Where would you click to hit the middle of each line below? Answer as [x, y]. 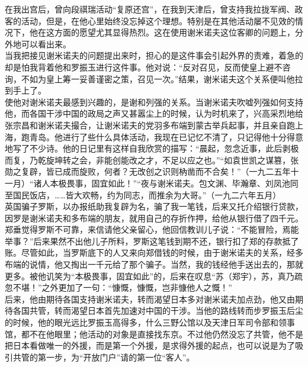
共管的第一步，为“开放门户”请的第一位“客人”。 [104, 357]
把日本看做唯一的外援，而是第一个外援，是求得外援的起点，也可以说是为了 [150, 345]
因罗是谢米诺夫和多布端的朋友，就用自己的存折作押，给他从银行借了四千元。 [154, 218]
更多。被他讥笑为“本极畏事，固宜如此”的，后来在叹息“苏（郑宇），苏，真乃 [150, 276]
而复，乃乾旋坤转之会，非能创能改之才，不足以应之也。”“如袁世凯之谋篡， [148, 160]
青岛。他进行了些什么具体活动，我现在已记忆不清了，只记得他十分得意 [166, 136]
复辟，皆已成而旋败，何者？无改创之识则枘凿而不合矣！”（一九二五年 [156, 171]
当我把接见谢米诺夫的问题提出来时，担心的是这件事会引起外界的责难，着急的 [154, 55]
